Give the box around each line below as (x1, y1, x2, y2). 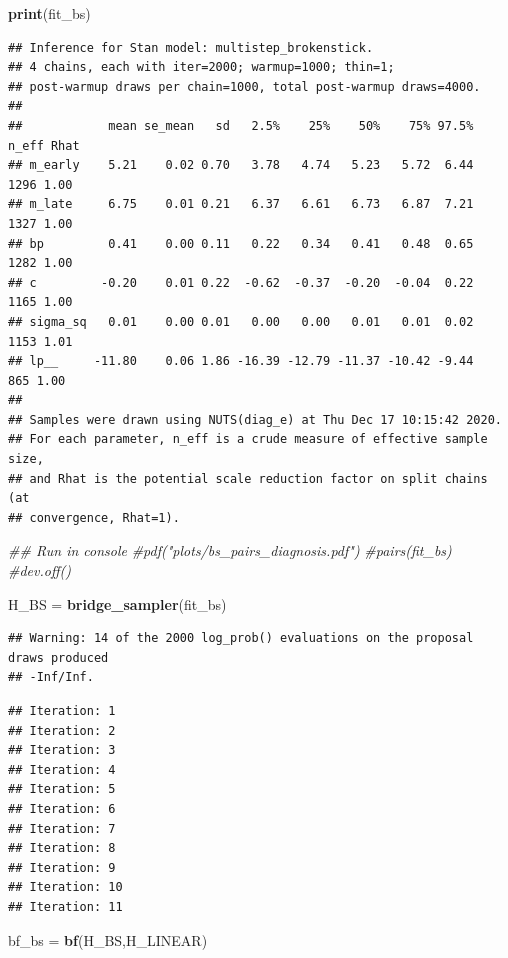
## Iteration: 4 (8, 762, 116, 777)
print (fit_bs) (8, 3, 91, 23)
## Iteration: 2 (8, 723, 116, 738)
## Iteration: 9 (8, 860, 116, 875)
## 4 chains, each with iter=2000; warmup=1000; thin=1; (8, 60, 395, 75)
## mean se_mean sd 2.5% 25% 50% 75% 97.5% (8, 118, 474, 133)
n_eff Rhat (8, 138, 80, 153)
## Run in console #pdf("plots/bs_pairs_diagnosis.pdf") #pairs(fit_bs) (8, 540, 452, 561)
